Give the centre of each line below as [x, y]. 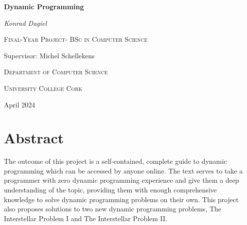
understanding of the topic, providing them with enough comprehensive [110, 190]
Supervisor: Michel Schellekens [49, 55]
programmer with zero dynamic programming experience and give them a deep [122, 180]
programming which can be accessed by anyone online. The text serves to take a [123, 170]
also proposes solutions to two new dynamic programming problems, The [113, 209]
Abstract [34, 138]
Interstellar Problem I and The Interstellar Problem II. [86, 218]
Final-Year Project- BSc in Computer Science [76, 39]
